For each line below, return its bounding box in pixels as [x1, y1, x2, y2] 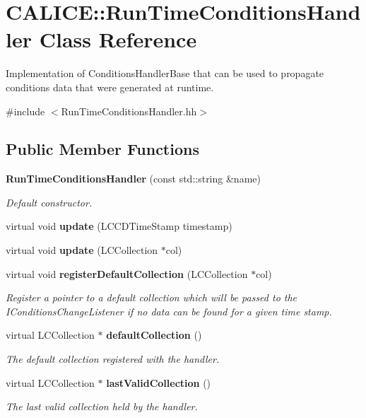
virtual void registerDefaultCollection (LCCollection [6, 266, 248, 281]
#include [6, 103, 45, 118]
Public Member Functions [6, 138, 199, 160]
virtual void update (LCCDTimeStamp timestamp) [6, 219, 232, 233]
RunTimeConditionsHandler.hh [61, 103, 197, 118]
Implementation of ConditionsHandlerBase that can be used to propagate [6, 66, 324, 81]
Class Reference [39, 25, 197, 54]
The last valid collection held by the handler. [6, 399, 198, 414]
